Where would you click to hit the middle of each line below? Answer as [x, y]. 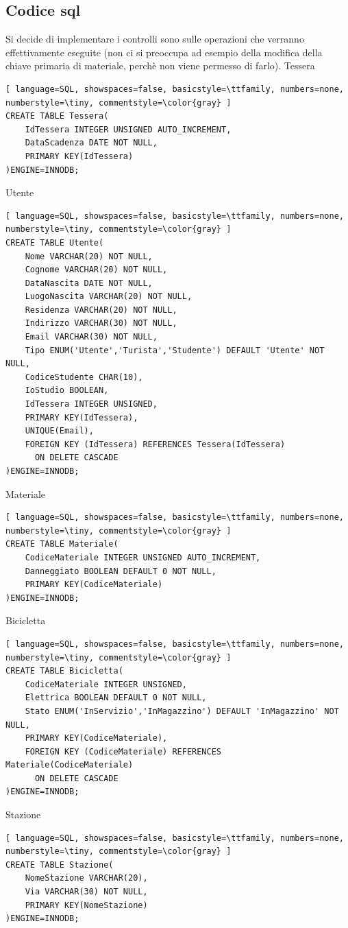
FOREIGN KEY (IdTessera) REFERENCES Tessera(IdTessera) [155, 444]
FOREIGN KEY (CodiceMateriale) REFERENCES [123, 751]
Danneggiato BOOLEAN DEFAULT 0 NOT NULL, [121, 571]
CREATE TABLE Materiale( [62, 544]
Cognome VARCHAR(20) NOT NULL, [96, 270]
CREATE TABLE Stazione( [60, 865]
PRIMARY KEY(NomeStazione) [86, 905]
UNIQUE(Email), [59, 431]
